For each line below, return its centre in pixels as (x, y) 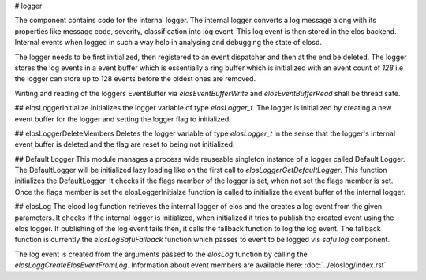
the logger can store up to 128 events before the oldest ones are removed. (135, 79)
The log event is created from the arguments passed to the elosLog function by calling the (161, 254)
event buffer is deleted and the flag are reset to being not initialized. (125, 144)
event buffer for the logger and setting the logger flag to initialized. (123, 119)
